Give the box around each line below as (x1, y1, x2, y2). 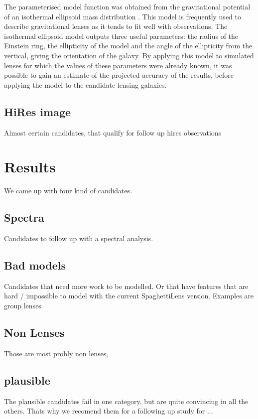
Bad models (4, 258, 66, 273)
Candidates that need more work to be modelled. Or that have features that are (4, 280, 249, 291)
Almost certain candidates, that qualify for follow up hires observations (4, 127, 222, 138)
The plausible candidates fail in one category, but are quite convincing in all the (4, 396, 249, 406)
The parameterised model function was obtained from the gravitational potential (4, 1, 251, 11)
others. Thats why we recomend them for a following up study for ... (4, 406, 213, 416)
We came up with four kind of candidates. (4, 185, 132, 196)
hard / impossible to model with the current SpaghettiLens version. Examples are (4, 290, 254, 301)
